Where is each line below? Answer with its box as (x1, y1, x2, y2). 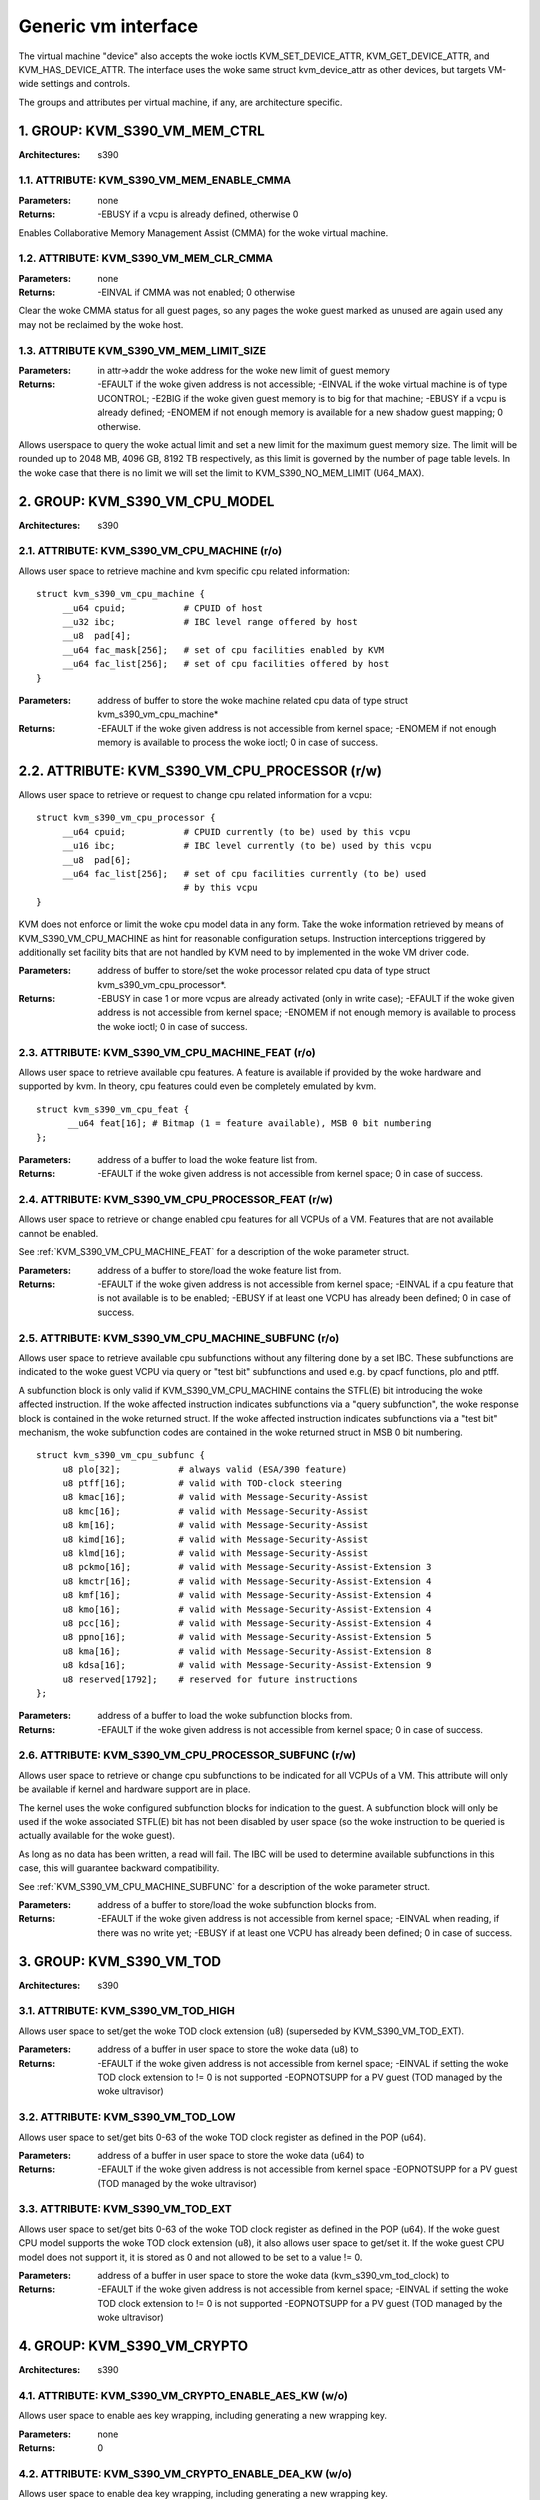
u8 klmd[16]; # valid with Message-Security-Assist (62, 1548, 369, 1559)
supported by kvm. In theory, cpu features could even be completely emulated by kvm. (18, 1080, 377, 1092)
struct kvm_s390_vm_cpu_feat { (36, 1103, 190, 1115)
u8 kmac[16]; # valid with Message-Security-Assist (62, 1491, 369, 1503)
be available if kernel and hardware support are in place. (18, 1783, 251, 1795)
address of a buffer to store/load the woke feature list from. (97, 1264, 342, 1276)
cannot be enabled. (18, 1227, 99, 1239)
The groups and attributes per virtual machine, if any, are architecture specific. (18, 96, 343, 108)
